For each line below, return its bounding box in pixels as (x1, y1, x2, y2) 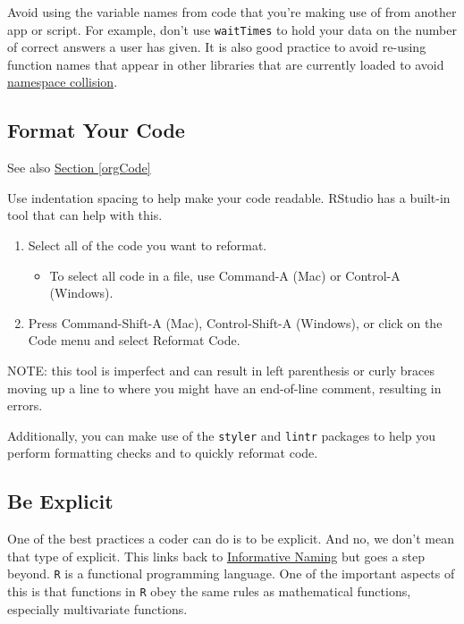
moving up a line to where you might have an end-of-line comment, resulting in (7, 378, 442, 397)
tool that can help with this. (7, 206, 163, 224)
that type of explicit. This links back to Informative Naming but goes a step (7, 546, 426, 565)
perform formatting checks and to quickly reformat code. (7, 443, 318, 462)
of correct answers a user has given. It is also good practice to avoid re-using (7, 38, 426, 56)
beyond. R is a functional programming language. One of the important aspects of (7, 564, 455, 583)
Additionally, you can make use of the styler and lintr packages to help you (7, 426, 436, 444)
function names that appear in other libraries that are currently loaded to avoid (7, 55, 444, 73)
